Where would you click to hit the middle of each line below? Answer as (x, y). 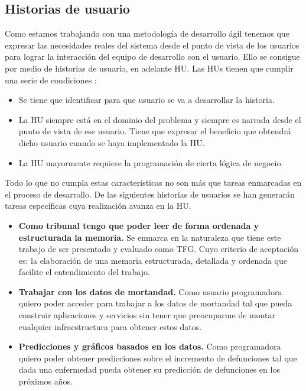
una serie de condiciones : (51, 80)
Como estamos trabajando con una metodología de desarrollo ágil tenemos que (147, 33)
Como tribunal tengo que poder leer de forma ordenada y (139, 225)
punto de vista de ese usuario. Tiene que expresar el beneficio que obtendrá (155, 131)
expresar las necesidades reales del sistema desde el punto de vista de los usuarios (152, 45)
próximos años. (45, 381)
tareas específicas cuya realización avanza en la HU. (98, 206)
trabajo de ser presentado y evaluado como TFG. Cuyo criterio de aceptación (158, 249)
